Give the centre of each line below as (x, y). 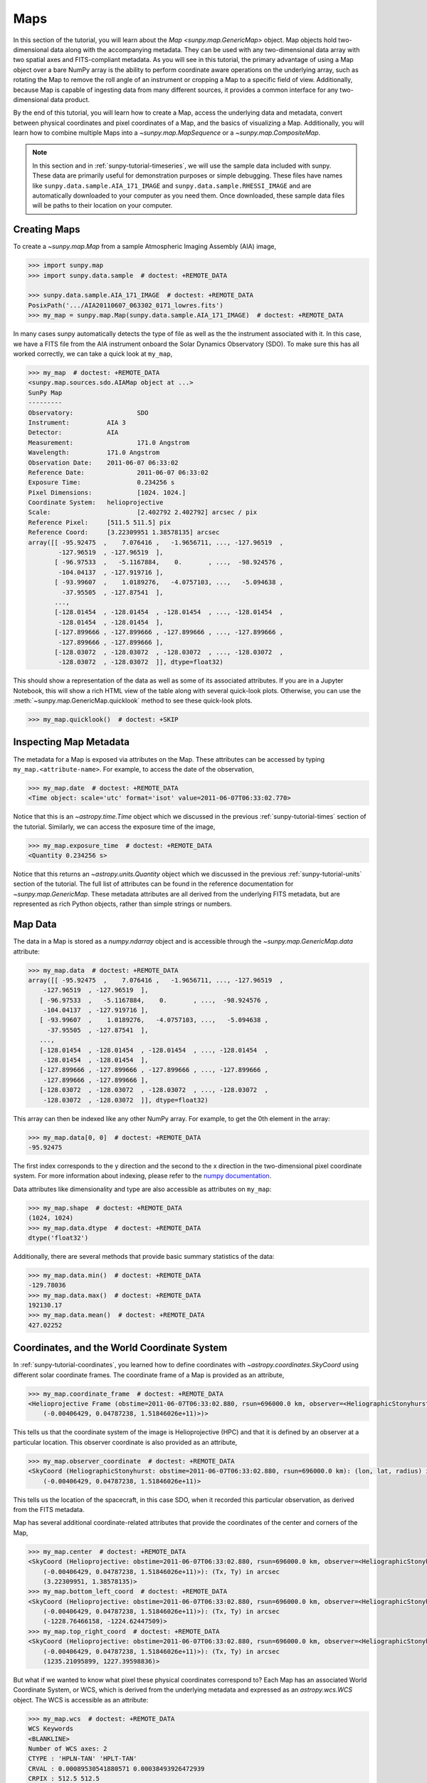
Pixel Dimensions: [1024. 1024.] (107, 492)
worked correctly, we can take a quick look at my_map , (93, 354)
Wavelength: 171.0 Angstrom (94, 453)
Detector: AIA (73, 433)
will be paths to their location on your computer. (102, 205)
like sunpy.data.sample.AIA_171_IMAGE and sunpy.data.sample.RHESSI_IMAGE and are (172, 185)
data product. (70, 99)
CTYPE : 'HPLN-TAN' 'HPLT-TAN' (83, 1759)
